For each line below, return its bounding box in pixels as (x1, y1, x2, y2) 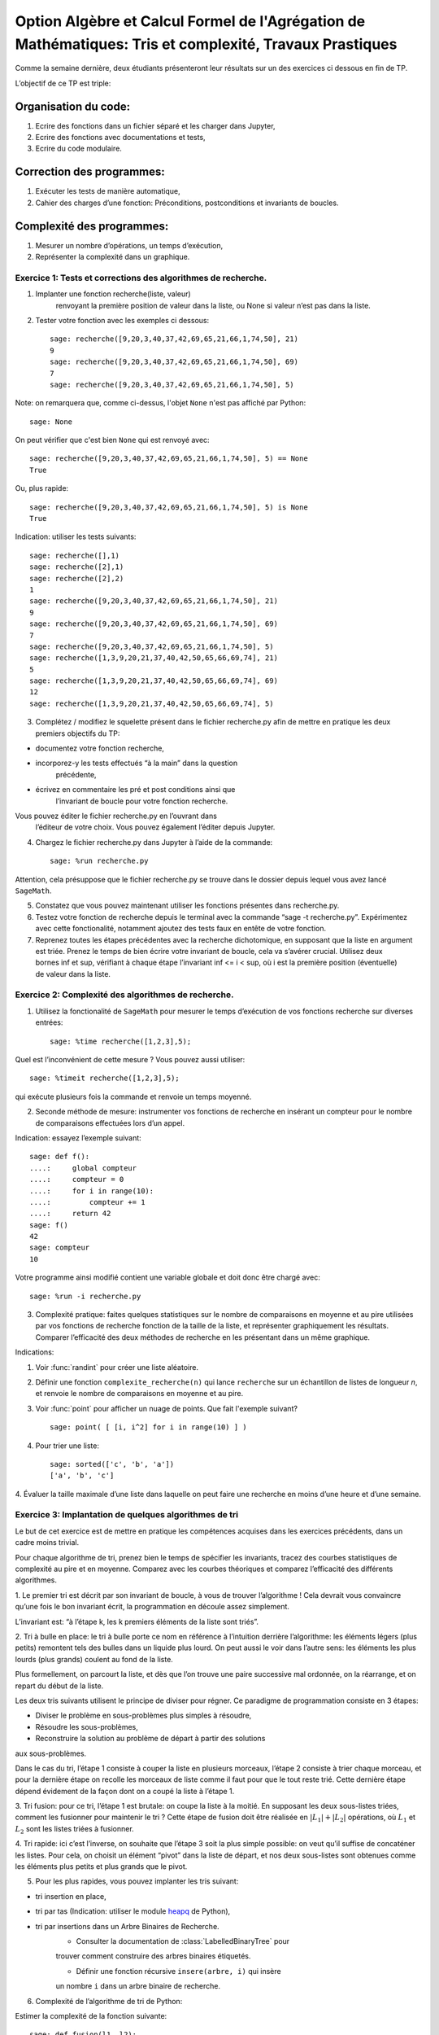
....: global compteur (29, 1163, 137, 1172)
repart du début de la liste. (15, 1681, 104, 1691)
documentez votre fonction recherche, (35, 743, 164, 753)
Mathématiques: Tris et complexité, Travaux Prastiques (15, 35, 398, 53)
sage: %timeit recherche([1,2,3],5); (29, 1074, 180, 1083)
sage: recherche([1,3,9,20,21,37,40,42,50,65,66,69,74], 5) (29, 698, 274, 708)
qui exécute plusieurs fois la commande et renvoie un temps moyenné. (15, 1092, 252, 1101)
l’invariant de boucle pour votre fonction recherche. (55, 796, 228, 806)
